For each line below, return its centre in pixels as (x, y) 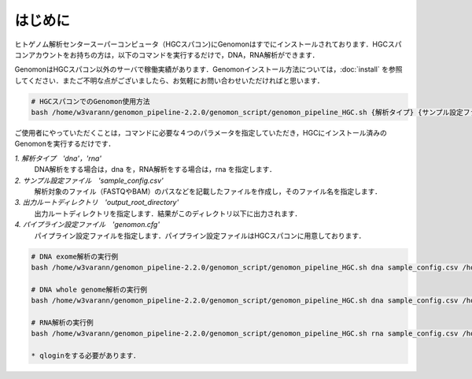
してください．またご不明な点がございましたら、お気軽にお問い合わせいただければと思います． (169, 80)
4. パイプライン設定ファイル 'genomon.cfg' (87, 225)
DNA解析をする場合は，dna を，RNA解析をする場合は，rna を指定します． (155, 169)
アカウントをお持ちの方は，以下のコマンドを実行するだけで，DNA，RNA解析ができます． (173, 54)
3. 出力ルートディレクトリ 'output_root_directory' (97, 203)
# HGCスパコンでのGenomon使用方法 (90, 101)
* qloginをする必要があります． (86, 356)
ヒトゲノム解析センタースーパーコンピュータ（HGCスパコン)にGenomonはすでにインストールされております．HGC (201, 44)
